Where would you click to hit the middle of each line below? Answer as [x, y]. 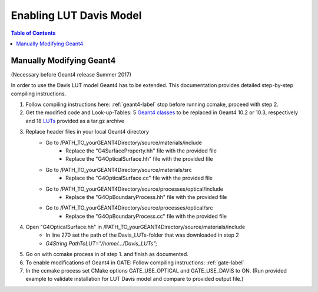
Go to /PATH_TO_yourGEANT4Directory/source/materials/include [124, 142]
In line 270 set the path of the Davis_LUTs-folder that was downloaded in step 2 [142, 235]
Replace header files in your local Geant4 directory [87, 132]
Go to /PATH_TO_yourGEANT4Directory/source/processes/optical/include [135, 189]
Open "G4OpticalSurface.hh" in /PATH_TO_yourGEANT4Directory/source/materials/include [135, 227]
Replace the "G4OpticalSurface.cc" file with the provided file [139, 178]
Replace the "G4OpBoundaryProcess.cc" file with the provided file [146, 216]
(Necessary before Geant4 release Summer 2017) [71, 74]
